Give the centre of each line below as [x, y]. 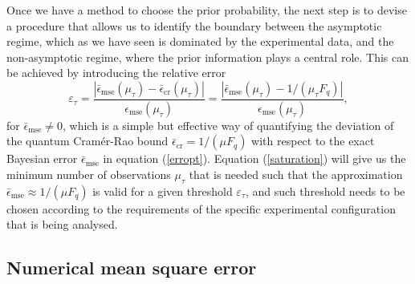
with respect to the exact [313, 141]
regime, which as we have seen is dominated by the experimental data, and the [200, 41]
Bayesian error [42, 158]
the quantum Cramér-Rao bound [87, 141]
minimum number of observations [89, 174]
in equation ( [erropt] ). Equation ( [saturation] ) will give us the [254, 158]
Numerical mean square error [132, 268]
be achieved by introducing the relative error [116, 73]
